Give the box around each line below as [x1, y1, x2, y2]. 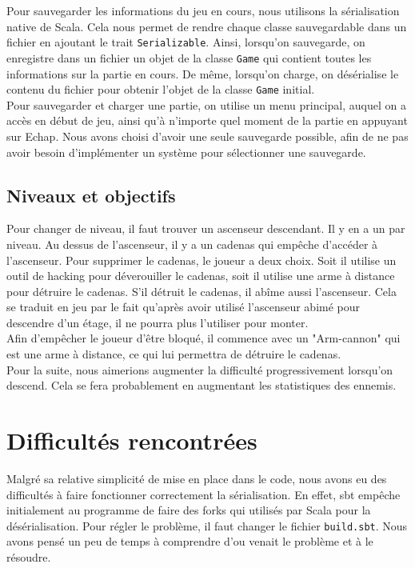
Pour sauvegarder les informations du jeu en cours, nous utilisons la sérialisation [6, 2, 400, 18]
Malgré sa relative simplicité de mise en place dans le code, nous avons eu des [6, 470, 387, 486]
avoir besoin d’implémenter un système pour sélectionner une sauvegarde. [6, 143, 366, 160]
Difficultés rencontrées [6, 424, 257, 457]
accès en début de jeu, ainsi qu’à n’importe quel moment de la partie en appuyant [6, 112, 408, 129]
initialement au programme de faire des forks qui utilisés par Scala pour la [6, 502, 371, 518]
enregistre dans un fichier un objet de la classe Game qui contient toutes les [6, 49, 372, 66]
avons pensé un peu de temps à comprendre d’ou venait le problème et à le [6, 533, 373, 550]
